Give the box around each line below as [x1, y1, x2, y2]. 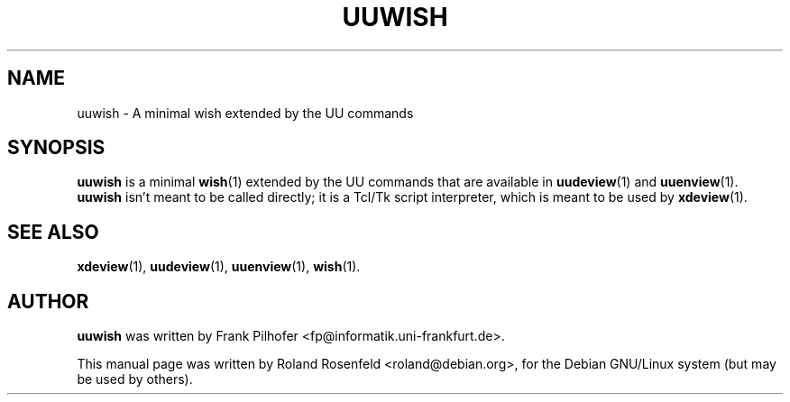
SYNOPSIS [7, 136, 106, 160]
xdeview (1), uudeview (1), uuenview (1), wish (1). [77, 259, 361, 275]
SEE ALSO [7, 220, 99, 243]
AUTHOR [7, 289, 89, 313]
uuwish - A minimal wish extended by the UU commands [77, 105, 414, 121]
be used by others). [77, 371, 193, 388]
